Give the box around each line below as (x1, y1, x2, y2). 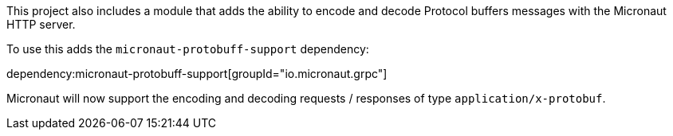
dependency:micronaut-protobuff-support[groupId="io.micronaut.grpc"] (6, 67, 388, 80)
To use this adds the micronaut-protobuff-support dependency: (6, 42, 369, 56)
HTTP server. (6, 17, 76, 31)
